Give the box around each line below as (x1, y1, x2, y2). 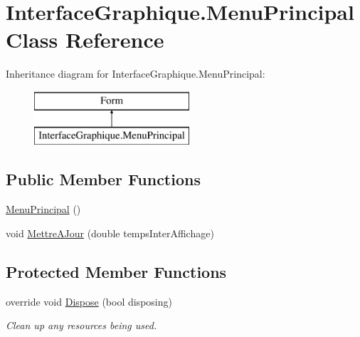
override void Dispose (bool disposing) (6, 294, 172, 309)
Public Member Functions (6, 168, 201, 190)
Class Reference (6, 25, 164, 54)
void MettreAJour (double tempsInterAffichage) (6, 225, 214, 240)
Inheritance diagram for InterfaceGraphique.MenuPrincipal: (6, 66, 265, 81)
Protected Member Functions (6, 260, 227, 282)
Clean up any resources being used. (6, 318, 157, 333)
